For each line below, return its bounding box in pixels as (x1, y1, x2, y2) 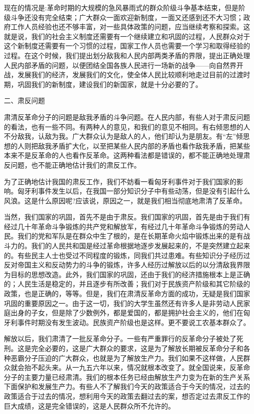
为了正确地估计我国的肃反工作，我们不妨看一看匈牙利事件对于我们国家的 (4, 176, 236, 186)
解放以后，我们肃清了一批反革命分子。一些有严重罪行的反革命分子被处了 (4, 333, 236, 344)
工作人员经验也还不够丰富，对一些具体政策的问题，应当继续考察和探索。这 (10, 22, 250, 32)
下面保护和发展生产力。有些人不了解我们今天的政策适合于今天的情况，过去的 (4, 381, 250, 392)
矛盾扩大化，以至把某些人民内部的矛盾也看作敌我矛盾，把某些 (51, 140, 250, 151)
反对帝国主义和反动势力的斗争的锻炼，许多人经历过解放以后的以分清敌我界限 (4, 260, 250, 270)
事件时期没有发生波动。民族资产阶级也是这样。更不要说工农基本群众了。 (17, 317, 250, 327)
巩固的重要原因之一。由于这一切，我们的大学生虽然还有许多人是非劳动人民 (4, 298, 243, 308)
